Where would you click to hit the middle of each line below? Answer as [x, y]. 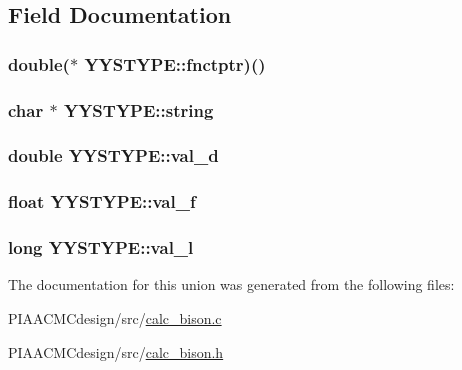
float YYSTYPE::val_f [102, 201]
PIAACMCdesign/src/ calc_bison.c [115, 317]
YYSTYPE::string [138, 109]
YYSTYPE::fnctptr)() [175, 63]
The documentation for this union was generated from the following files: [231, 284]
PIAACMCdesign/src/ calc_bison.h [116, 351]
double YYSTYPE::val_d [113, 155]
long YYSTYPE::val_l [101, 247]
